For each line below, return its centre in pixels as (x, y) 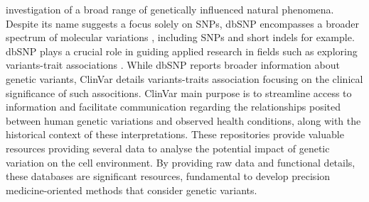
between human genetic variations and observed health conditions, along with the (183, 120)
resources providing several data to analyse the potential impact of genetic (168, 148)
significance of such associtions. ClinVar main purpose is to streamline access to (179, 92)
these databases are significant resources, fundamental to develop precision (168, 176)
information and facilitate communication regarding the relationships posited (173, 107)
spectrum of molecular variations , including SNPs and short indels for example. (180, 37)
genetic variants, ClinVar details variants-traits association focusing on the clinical (184, 78)
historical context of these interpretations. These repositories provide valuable (175, 134)
